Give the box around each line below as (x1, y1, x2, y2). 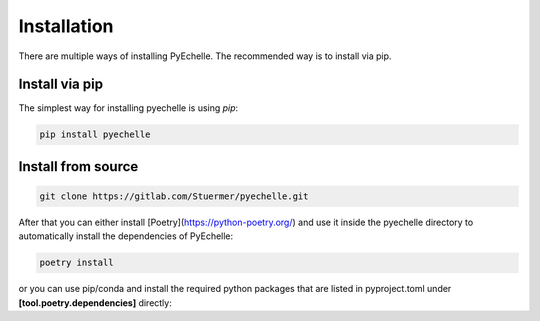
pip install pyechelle (39, 129, 151, 140)
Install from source (18, 158, 139, 175)
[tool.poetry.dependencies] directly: (18, 296, 172, 309)
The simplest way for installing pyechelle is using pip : (18, 102, 239, 114)
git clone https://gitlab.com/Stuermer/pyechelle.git (39, 191, 309, 202)
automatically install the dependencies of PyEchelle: (18, 230, 234, 242)
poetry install (39, 257, 114, 269)
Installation (18, 15, 114, 37)
